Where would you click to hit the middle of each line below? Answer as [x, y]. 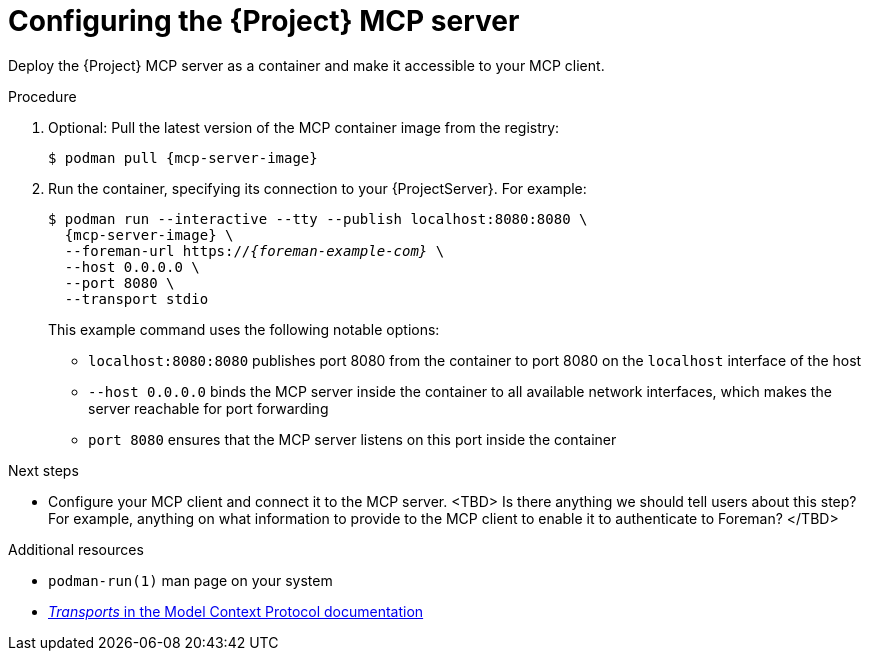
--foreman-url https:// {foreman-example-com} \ [254, 250]
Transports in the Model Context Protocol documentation [236, 611]
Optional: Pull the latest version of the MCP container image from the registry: [304, 127]
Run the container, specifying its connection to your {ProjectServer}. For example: [317, 188]
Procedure [42, 96]
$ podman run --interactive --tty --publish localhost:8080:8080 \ [318, 218]
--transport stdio [136, 298]
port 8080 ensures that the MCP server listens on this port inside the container [352, 439]
